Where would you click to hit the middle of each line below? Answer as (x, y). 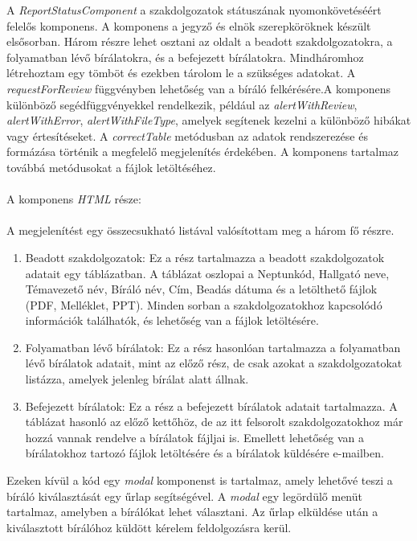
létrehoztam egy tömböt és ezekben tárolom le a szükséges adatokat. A (181, 73)
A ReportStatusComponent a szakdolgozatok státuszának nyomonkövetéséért (194, 10)
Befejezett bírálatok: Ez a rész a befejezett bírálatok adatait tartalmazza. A (211, 406)
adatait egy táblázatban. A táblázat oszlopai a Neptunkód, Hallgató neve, (207, 273)
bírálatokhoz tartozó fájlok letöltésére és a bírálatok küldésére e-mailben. (204, 453)
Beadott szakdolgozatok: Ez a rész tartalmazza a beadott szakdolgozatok (205, 257)
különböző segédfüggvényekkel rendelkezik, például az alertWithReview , (182, 104)
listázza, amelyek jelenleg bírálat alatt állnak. (137, 379)
